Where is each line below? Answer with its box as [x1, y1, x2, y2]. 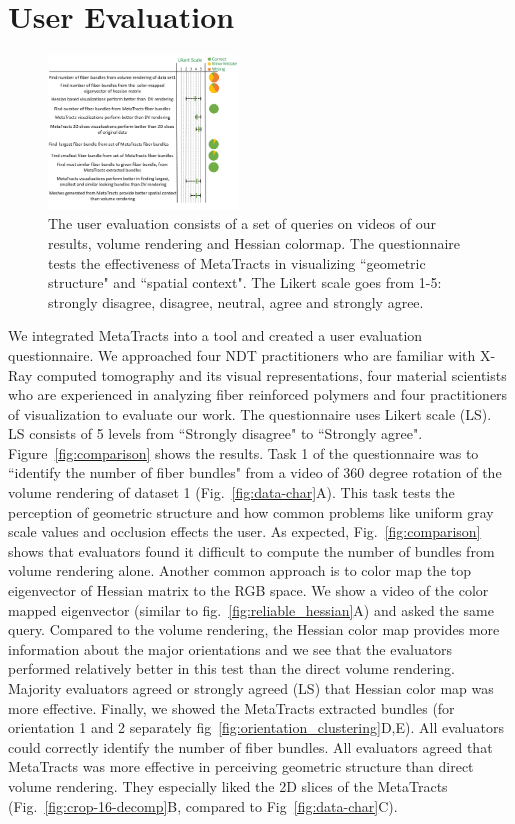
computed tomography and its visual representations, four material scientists [36, 364, 507, 385]
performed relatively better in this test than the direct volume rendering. [8, 658, 455, 679]
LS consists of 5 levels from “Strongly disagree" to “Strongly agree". [8, 423, 423, 444]
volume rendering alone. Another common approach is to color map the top [8, 560, 472, 581]
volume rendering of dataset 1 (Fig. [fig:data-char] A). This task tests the [8, 482, 455, 503]
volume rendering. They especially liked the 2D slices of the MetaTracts [8, 775, 448, 796]
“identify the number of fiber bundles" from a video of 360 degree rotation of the [8, 462, 502, 483]
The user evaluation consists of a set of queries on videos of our [48, 213, 436, 234]
